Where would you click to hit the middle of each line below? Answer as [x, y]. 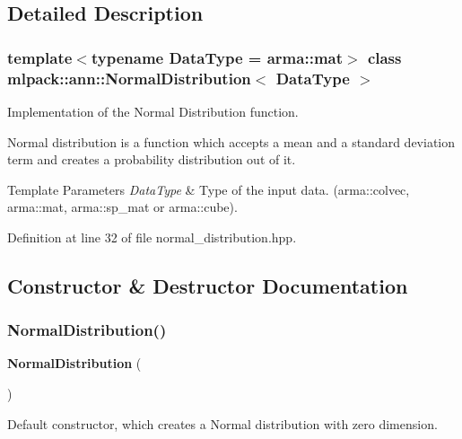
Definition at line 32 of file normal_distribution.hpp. [152, 237]
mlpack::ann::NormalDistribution [129, 78]
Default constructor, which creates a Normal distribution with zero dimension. [222, 423]
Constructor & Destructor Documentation [208, 285]
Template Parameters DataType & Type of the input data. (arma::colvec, [209, 189]
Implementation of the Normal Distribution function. [153, 111]
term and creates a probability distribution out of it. [152, 159]
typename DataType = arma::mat [217, 57]
